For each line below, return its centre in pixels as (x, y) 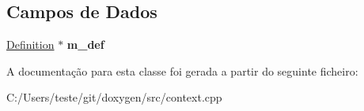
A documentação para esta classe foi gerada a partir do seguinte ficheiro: (182, 70)
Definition (30, 44)
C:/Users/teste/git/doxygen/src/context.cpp (114, 97)
